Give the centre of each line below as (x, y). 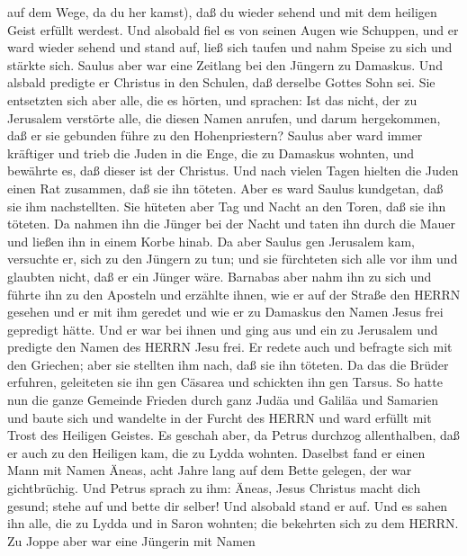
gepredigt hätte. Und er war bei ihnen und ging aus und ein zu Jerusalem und (223, 329)
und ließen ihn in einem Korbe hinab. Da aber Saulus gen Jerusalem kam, (211, 241)
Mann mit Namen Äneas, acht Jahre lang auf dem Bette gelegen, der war (210, 470)
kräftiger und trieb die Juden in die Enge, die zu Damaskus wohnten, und (211, 152)
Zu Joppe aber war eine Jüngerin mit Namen (131, 540)
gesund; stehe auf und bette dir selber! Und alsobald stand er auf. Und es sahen (228, 505)
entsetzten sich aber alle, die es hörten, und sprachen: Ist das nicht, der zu (212, 99)
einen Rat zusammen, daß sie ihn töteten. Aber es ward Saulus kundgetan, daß (225, 188)
